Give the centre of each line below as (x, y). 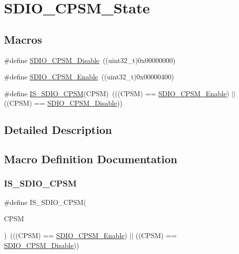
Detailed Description (58, 130)
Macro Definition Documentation (91, 159)
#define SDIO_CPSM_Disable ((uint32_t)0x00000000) (90, 60)
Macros (23, 39)
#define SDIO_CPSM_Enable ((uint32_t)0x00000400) (89, 77)
